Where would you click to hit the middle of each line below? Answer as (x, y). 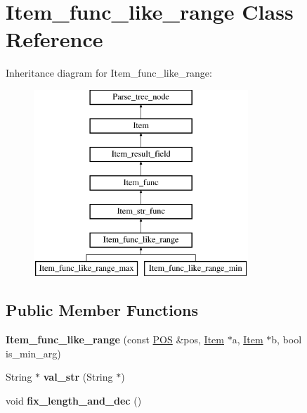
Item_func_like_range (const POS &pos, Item (115, 339)
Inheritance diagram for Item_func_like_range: (109, 73)
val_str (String (78, 377)
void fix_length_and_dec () (74, 401)
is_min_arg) (33, 353)
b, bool (287, 339)
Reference (54, 39)
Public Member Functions (102, 310)
